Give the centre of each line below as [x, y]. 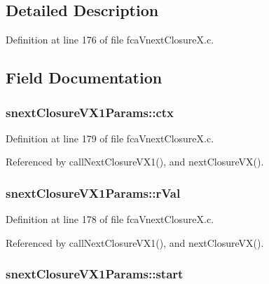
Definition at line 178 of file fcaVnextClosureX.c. [110, 219]
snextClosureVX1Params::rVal [93, 192]
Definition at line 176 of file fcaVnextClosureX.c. [110, 40]
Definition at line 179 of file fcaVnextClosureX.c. [110, 138]
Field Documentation [84, 77]
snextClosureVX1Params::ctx [90, 112]
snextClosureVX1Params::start [95, 274]
